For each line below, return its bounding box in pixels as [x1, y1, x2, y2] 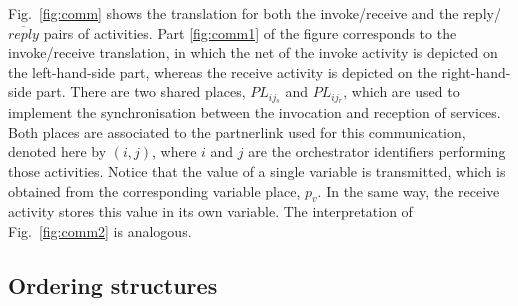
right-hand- [441, 61, 511, 82]
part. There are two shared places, [36, 81, 246, 102]
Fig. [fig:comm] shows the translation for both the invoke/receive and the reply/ [8, 3, 501, 23]
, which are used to [343, 81, 460, 102]
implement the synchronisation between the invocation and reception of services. [8, 102, 501, 123]
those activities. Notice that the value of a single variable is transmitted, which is [8, 161, 506, 182]
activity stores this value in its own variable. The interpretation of [8, 201, 413, 222]
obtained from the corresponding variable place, [8, 180, 301, 201]
